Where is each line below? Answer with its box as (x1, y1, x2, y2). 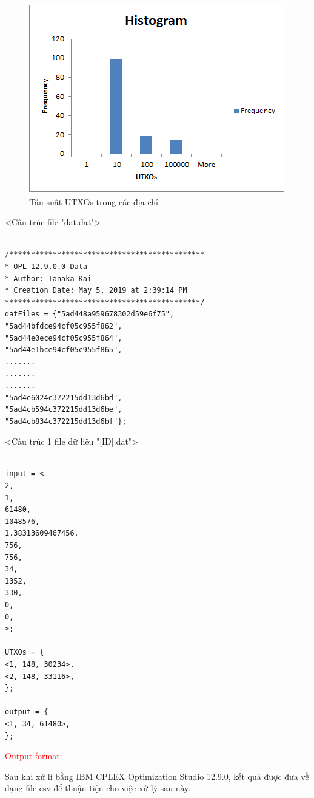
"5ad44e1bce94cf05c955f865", (5, 346, 122, 355)
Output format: (5, 749, 62, 762)
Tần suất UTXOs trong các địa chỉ (29, 195, 158, 208)
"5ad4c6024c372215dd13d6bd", (5, 393, 122, 402)
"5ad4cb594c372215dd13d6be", (5, 405, 122, 414)
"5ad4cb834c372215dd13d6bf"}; (5, 417, 127, 426)
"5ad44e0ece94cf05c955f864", (5, 333, 122, 343)
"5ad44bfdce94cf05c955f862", (5, 321, 122, 330)
